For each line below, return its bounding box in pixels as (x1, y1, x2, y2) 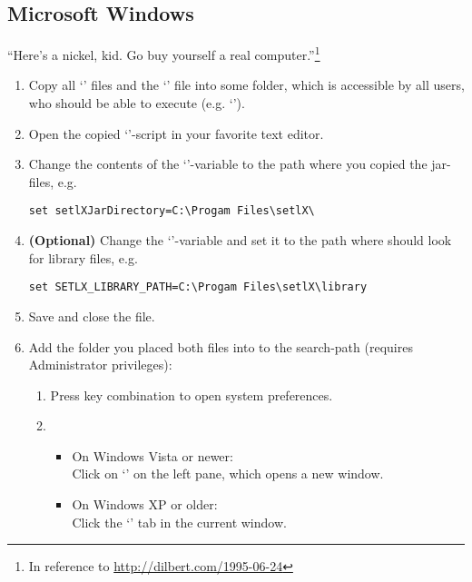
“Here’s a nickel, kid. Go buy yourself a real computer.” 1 (7, 43, 320, 64)
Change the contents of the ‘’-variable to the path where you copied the (28, 154, 428, 173)
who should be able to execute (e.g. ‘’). (28, 94, 245, 113)
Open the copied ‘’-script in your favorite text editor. (28, 123, 324, 143)
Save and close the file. (28, 306, 155, 325)
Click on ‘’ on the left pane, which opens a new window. (72, 464, 384, 483)
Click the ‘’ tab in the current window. (72, 512, 287, 531)
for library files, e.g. (28, 248, 138, 267)
